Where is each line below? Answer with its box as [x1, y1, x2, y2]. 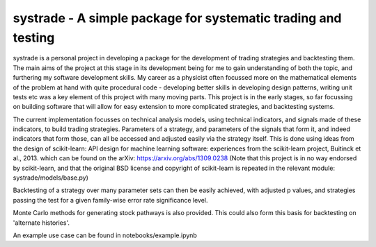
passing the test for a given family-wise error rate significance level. [13, 196, 208, 204]
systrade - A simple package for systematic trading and [13, 10, 342, 26]
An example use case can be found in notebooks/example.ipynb [13, 231, 198, 239]
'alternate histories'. [13, 219, 70, 227]
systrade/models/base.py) [13, 173, 88, 182]
